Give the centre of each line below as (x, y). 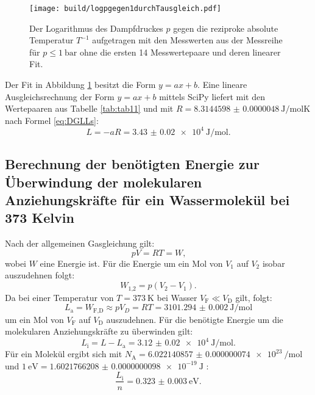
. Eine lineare (222, 85)
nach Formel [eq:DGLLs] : (52, 120)
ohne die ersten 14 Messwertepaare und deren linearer (180, 52)
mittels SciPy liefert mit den (212, 96)
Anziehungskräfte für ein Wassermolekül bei (147, 200)
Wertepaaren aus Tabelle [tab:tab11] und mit (89, 108)
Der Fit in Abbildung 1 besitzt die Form (80, 85)
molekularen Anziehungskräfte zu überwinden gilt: (99, 331)
